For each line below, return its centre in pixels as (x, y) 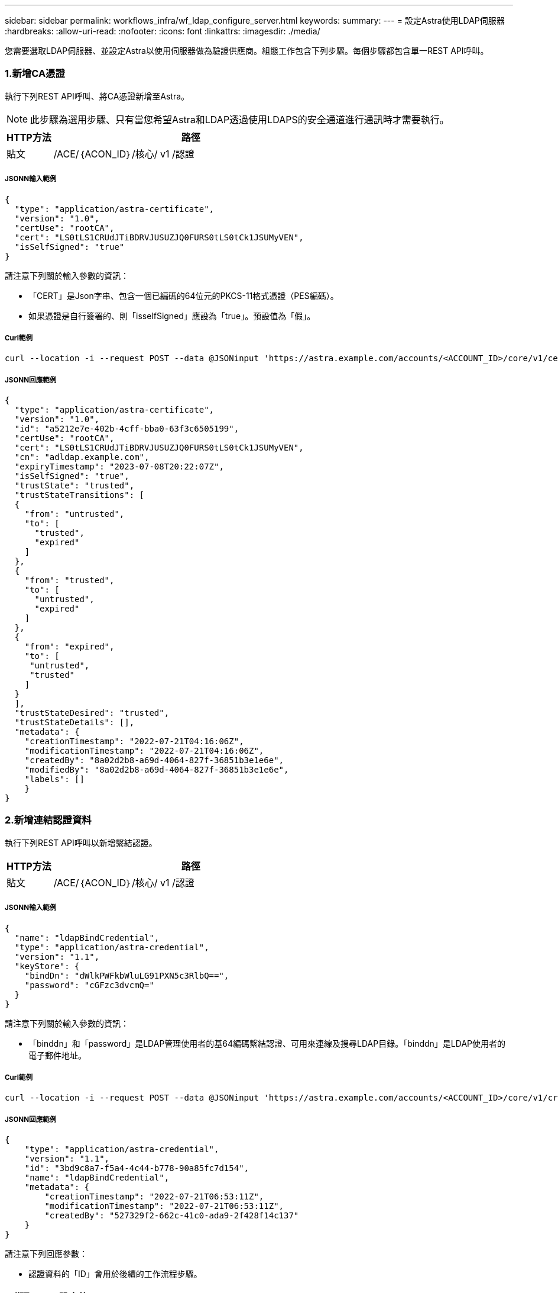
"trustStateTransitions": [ (80, 495)
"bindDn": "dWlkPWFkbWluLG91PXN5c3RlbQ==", (127, 975)
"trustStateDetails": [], (74, 723)
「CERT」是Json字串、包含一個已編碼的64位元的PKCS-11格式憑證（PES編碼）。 (184, 295)
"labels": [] (54, 779)
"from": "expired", (69, 647)
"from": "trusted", (69, 580)
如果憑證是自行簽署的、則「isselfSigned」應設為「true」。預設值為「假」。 (172, 316)
